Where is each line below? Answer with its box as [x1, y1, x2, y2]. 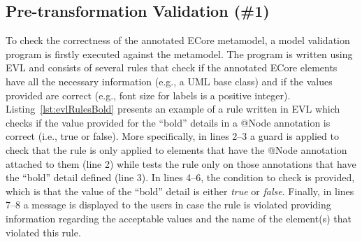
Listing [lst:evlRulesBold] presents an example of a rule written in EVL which [6, 101, 340, 116]
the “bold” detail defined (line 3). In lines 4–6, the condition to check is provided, [6, 170, 355, 185]
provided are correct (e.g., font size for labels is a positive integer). [6, 87, 291, 102]
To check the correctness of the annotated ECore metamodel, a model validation [6, 33, 350, 48]
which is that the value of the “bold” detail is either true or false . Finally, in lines [6, 183, 354, 198]
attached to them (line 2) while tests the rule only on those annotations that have [6, 156, 356, 171]
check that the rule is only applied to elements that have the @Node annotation [6, 142, 347, 157]
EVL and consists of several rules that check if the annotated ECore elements [6, 60, 338, 75]
